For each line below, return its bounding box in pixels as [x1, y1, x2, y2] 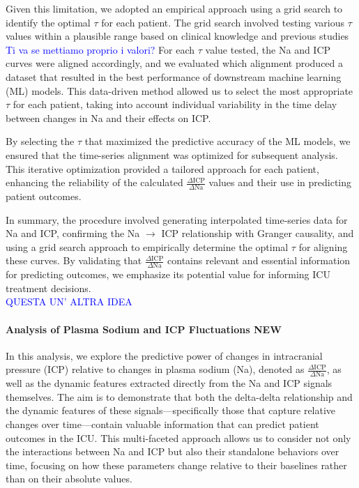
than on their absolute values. [6, 471, 132, 486]
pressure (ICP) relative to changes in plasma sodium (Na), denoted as [6, 362, 305, 376]
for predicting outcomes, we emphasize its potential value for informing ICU [6, 267, 330, 282]
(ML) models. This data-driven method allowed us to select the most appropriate [6, 83, 353, 98]
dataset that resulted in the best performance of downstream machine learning [6, 69, 342, 84]
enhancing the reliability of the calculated [6, 175, 183, 190]
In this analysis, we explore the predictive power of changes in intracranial [6, 348, 323, 363]
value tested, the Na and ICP [205, 42, 331, 56]
